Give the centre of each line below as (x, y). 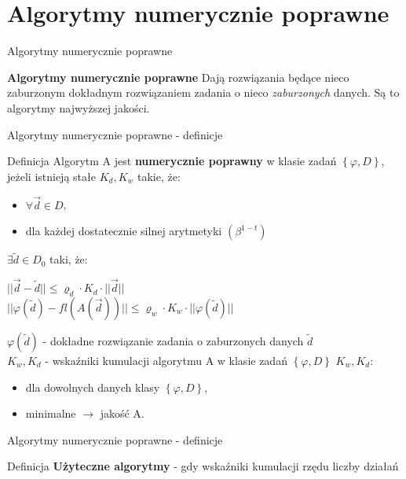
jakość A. (122, 413)
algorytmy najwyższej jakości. (79, 107)
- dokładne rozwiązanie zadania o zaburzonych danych (173, 340)
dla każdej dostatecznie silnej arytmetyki (124, 231)
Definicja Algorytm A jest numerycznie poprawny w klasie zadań (172, 161)
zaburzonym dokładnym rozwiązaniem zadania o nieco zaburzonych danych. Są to (203, 92)
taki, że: (69, 259)
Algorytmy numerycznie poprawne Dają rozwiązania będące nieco (178, 77)
